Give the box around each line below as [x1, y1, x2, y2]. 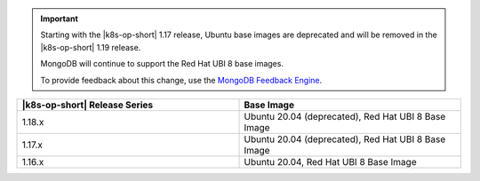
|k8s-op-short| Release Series [21, 98, 154, 111]
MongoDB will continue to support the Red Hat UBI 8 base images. [40, 59, 284, 69]
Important [40, 13, 79, 24]
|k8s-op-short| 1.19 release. [40, 42, 141, 52]
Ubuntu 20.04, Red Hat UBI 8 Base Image [244, 155, 417, 168]
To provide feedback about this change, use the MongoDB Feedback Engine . [40, 75, 323, 85]
